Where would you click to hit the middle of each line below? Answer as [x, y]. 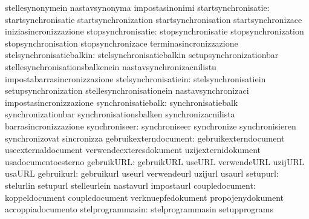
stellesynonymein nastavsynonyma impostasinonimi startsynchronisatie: [137, 7]
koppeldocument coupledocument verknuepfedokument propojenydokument [144, 197]
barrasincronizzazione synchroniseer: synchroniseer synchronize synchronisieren [151, 126]
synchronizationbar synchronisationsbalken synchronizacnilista [120, 114]
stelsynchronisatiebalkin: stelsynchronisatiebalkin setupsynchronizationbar [142, 55]
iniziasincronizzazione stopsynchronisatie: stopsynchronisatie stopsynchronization [154, 31]
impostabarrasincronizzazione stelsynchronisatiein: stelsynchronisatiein [135, 78]
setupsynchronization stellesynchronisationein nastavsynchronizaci [127, 90]
